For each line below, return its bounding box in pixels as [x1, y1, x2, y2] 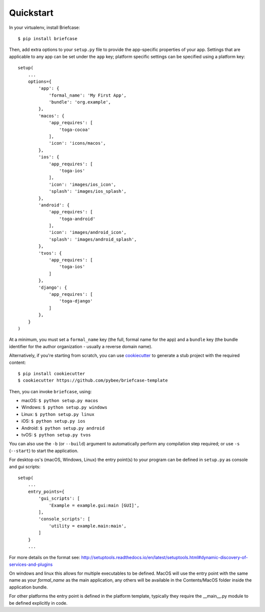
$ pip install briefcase [18, 36, 78, 41]
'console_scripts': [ [38, 516, 91, 522]
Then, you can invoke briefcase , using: [9, 388, 92, 394]
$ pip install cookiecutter [18, 371, 85, 376]
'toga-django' [59, 298, 93, 304]
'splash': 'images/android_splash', [49, 236, 137, 242]
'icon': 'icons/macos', [49, 140, 106, 146]
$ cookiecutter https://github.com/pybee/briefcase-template [18, 378, 168, 383]
